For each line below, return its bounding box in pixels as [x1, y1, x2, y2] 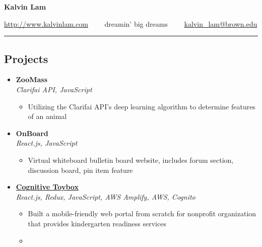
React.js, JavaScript [16, 138, 78, 148]
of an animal [28, 111, 67, 121]
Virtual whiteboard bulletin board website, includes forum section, [28, 154, 234, 165]
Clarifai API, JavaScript [16, 84, 92, 94]
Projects [4, 50, 48, 66]
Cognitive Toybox [16, 181, 79, 192]
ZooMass [16, 74, 48, 85]
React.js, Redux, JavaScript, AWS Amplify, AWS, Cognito [16, 191, 195, 202]
